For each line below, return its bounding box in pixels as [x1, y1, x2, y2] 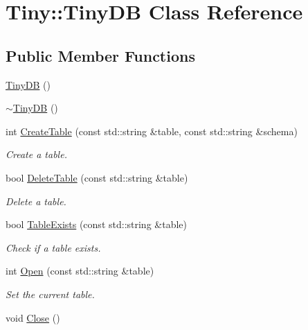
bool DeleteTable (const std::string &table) [6, 170, 188, 184]
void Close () [6, 310, 60, 324]
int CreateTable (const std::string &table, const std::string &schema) [6, 123, 298, 138]
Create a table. [6, 147, 67, 162]
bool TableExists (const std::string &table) [6, 217, 187, 232]
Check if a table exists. [6, 240, 101, 254]
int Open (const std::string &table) [6, 263, 154, 278]
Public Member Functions [6, 44, 195, 66]
